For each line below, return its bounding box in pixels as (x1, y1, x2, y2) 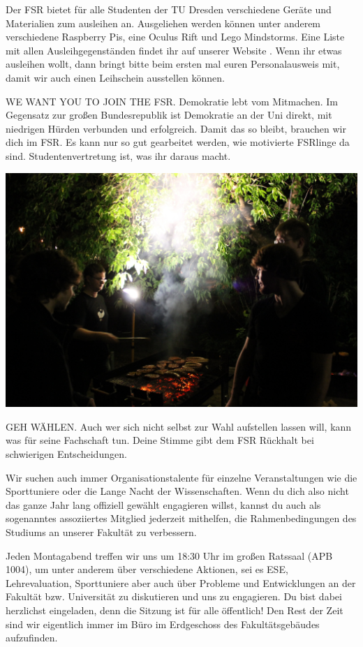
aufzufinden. (6, 630, 58, 645)
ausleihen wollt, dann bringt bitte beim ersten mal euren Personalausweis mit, (6, 57, 340, 71)
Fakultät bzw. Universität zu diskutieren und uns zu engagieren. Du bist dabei (6, 589, 342, 604)
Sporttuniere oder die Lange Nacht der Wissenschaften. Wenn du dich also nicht (6, 484, 349, 498)
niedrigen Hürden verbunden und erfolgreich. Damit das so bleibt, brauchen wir (6, 121, 346, 135)
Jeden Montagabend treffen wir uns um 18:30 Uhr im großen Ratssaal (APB (6, 548, 333, 563)
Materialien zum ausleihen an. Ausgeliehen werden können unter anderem (6, 15, 321, 30)
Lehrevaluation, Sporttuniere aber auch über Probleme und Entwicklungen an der (6, 575, 356, 590)
